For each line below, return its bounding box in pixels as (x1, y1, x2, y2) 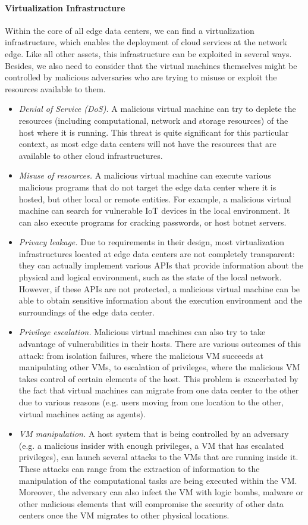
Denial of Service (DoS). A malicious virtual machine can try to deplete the (18, 102, 296, 115)
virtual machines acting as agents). (18, 407, 146, 420)
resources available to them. (5, 82, 106, 95)
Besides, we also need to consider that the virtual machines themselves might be (5, 59, 297, 71)
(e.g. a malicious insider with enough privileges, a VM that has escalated (18, 439, 284, 451)
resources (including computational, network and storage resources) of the (18, 114, 288, 126)
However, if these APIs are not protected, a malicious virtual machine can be (18, 282, 300, 295)
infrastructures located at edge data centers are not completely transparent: (18, 247, 295, 260)
